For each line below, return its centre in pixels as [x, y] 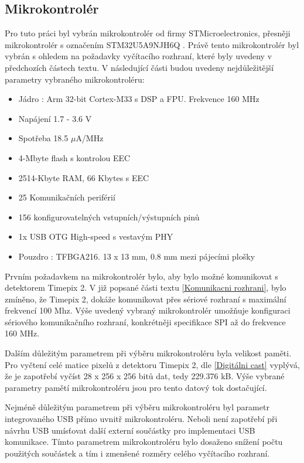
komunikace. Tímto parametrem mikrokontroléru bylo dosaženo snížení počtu [144, 442]
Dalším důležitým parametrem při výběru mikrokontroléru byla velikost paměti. [148, 353]
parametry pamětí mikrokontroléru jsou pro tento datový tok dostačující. [136, 387]
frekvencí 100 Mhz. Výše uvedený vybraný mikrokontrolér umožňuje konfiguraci [148, 310]
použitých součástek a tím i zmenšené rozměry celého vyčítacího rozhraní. [137, 453]
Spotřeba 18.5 [43, 138]
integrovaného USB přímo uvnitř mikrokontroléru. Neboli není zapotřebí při [141, 419]
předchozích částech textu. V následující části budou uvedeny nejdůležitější [139, 67]
